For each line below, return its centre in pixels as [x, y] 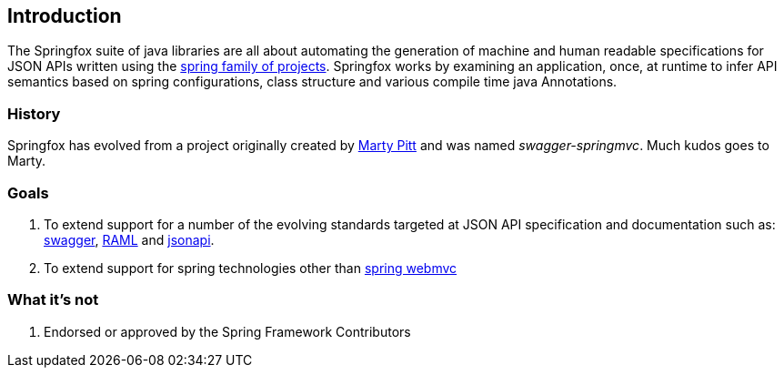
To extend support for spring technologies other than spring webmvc [251, 268]
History [34, 113]
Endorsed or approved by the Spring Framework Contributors [227, 331]
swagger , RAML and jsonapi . [129, 239]
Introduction [65, 16]
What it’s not [53, 300]
